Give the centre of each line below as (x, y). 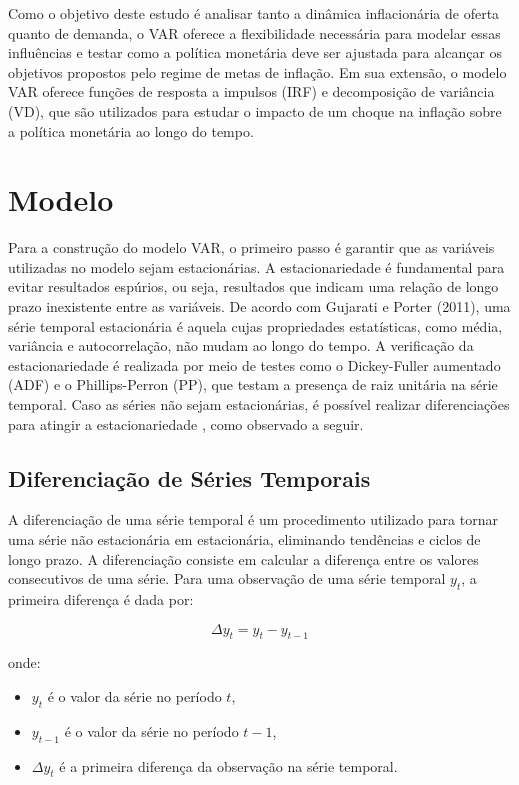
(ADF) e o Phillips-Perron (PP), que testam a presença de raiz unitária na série (253, 384)
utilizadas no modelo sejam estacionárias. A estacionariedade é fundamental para (256, 266)
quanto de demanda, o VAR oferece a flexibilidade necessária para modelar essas (254, 32)
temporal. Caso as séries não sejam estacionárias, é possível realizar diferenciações (259, 404)
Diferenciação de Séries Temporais (189, 477)
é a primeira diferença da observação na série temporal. (228, 765)
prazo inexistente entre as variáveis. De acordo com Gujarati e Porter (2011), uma (259, 306)
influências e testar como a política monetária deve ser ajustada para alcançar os (255, 52)
